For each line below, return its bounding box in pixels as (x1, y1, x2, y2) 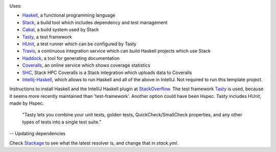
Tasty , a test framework (22, 34, 72, 40)
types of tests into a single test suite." (22, 119, 102, 125)
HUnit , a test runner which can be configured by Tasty (22, 41, 136, 47)
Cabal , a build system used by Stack (22, 27, 99, 33)
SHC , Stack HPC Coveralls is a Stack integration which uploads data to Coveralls (22, 69, 192, 75)
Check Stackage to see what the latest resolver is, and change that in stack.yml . (9, 140, 178, 146)
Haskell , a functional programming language (22, 12, 116, 18)
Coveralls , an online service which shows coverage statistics (22, 62, 150, 68)
